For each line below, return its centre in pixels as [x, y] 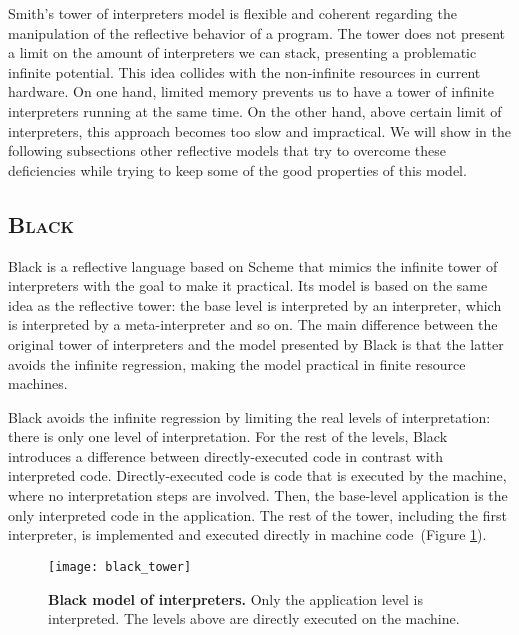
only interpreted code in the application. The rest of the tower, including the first [257, 514]
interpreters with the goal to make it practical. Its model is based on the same [248, 285]
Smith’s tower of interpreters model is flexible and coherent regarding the [232, 13]
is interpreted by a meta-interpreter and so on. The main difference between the [253, 324]
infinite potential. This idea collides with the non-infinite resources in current [244, 71]
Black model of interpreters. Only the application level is [236, 598]
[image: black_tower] [120, 566]
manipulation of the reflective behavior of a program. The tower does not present [256, 32]
